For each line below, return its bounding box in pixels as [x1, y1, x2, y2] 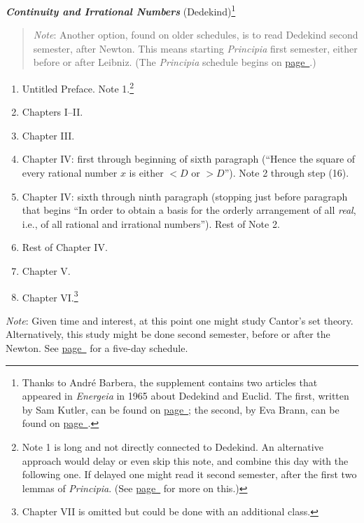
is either [129, 165, 164, 180]
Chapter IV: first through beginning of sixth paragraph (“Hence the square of [22, 151, 356, 166]
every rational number [22, 165, 118, 180]
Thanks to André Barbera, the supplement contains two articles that [22, 374, 318, 389]
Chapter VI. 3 [22, 287, 78, 304]
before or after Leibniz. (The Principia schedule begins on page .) [33, 55, 316, 69]
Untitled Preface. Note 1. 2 [22, 79, 134, 95]
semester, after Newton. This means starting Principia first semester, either [33, 41, 358, 55]
